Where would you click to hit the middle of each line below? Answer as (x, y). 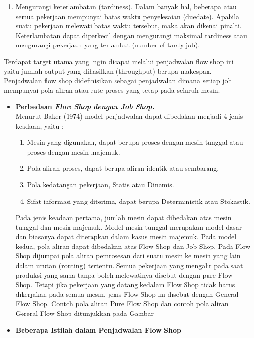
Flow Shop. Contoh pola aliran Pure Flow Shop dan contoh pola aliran (122, 304)
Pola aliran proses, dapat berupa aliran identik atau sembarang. (123, 168)
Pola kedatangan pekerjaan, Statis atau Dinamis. (101, 184)
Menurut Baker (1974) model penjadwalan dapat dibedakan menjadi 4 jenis (129, 116)
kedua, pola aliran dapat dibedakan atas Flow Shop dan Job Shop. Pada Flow (133, 246)
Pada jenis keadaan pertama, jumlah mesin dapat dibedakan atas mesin (123, 217)
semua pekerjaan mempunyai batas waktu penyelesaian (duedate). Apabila (127, 16)
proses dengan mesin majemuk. (74, 151)
